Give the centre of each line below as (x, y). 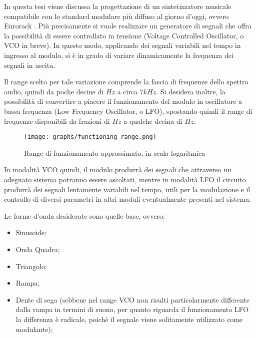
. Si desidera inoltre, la (191, 91)
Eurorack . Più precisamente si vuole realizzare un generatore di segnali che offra (128, 26)
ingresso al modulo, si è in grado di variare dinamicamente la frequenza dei (119, 55)
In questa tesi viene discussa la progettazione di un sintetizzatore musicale (118, 6)
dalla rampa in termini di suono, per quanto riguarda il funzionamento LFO (132, 309)
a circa (127, 91)
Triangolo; (31, 266)
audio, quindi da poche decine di (54, 91)
